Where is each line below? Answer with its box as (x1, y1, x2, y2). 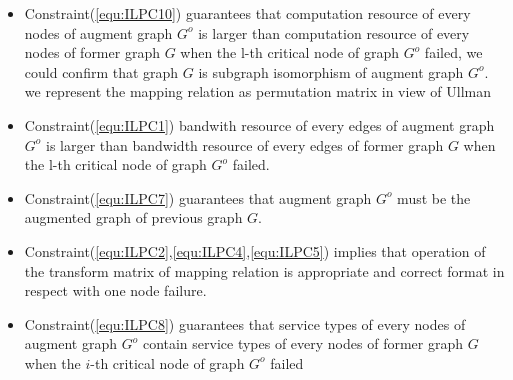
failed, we (424, 42, 483, 63)
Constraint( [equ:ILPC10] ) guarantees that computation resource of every (24, 3, 471, 23)
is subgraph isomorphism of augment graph (198, 61, 464, 82)
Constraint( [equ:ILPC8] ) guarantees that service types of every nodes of (24, 313, 466, 334)
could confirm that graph (24, 61, 179, 82)
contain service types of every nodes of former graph (142, 333, 463, 354)
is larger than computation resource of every (198, 22, 470, 43)
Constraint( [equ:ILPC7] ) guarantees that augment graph (24, 187, 372, 208)
